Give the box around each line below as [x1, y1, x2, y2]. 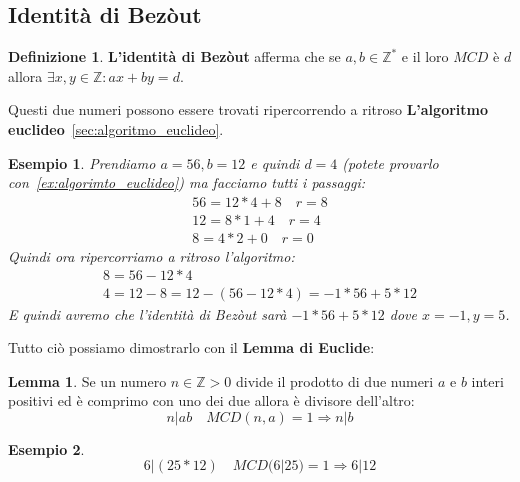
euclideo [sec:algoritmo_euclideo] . [8, 118, 224, 139]
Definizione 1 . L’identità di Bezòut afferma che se [8, 46, 341, 67]
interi [471, 370, 504, 391]
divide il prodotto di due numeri [235, 370, 434, 391]
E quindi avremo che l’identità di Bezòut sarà [8, 303, 287, 324]
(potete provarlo [342, 152, 439, 173]
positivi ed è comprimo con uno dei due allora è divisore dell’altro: [8, 390, 415, 411]
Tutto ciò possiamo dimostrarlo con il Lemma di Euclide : [8, 337, 375, 358]
